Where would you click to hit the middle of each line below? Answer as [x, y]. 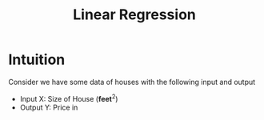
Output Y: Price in [49, 107]
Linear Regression [134, 15]
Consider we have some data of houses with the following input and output [132, 82]
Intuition [37, 60]
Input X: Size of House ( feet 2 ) [69, 98]
